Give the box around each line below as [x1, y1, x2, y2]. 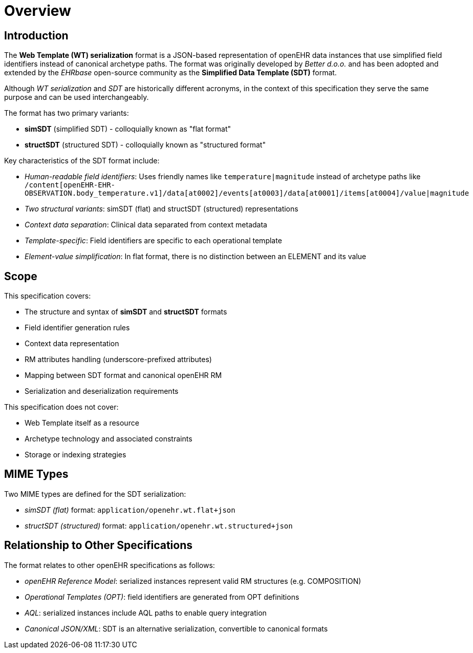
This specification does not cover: [4, 403, 119, 412]
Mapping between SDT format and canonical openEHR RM [25, 371, 222, 380]
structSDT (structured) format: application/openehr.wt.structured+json [25, 521, 293, 530]
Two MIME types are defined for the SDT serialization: [4, 489, 186, 498]
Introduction [4, 29, 69, 42]
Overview [4, 2, 71, 19]
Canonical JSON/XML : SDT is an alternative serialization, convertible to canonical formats [25, 624, 328, 633]
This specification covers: [4, 291, 91, 301]
